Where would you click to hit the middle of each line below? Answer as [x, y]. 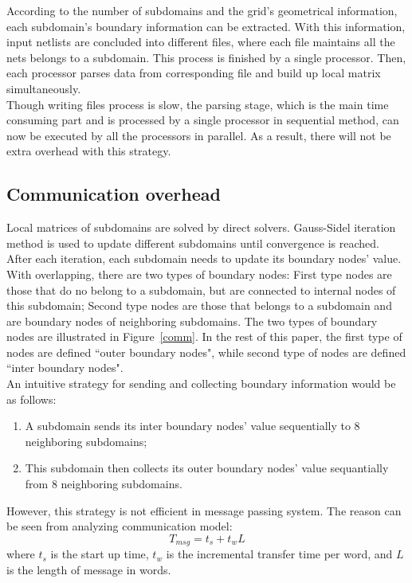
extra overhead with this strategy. [89, 151]
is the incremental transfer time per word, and [279, 554]
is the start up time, [100, 554]
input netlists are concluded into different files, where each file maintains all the [201, 42]
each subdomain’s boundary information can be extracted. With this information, [206, 26]
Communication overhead [114, 194]
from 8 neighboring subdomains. [104, 484]
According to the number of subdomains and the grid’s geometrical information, [202, 10]
